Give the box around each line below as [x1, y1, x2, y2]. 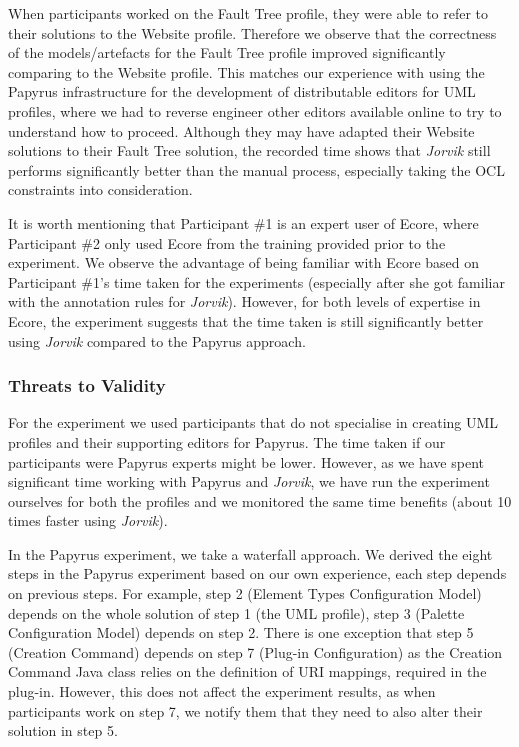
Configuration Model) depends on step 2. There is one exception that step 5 [8, 622, 474, 643]
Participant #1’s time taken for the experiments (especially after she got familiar [8, 271, 505, 292]
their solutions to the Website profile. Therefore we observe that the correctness [8, 22, 497, 43]
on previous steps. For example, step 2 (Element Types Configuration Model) [8, 583, 482, 604]
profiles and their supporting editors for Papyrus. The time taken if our [8, 431, 446, 452]
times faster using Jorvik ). [8, 510, 168, 531]
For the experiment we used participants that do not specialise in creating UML [8, 412, 499, 433]
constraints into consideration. [8, 179, 193, 200]
